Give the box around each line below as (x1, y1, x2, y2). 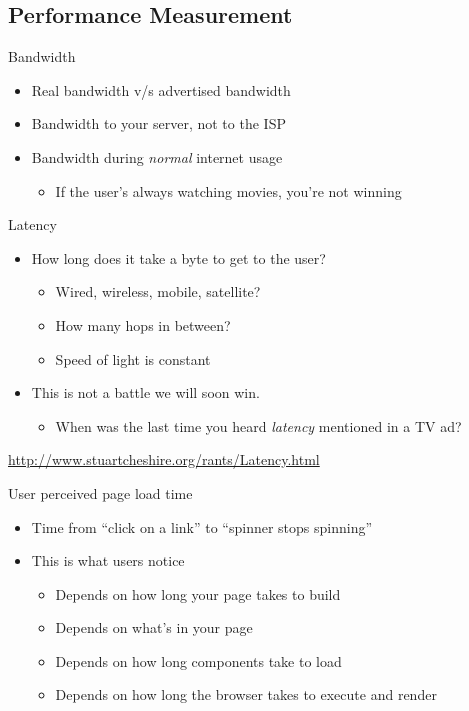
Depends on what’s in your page (55, 617, 253, 638)
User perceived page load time (8, 482, 193, 503)
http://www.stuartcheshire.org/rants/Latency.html (8, 449, 320, 470)
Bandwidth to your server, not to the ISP (31, 113, 286, 134)
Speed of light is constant (55, 348, 211, 369)
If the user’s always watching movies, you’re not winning (55, 180, 402, 201)
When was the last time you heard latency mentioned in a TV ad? (55, 415, 462, 436)
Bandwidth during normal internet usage (31, 146, 283, 167)
